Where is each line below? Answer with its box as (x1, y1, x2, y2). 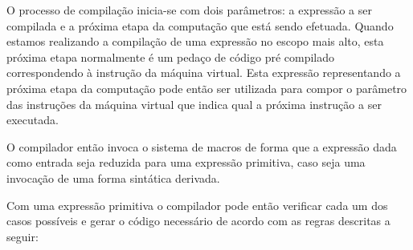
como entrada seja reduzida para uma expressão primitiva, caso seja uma (6, 154, 366, 171)
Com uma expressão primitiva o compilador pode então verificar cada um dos (6, 196, 388, 213)
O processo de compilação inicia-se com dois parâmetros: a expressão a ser (6, 2, 372, 18)
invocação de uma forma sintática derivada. (6, 169, 220, 186)
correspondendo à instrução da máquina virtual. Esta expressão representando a (6, 64, 401, 81)
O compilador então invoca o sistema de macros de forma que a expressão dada (6, 138, 397, 155)
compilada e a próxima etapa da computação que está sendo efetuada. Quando (6, 17, 394, 34)
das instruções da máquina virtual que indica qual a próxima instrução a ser (6, 95, 382, 112)
